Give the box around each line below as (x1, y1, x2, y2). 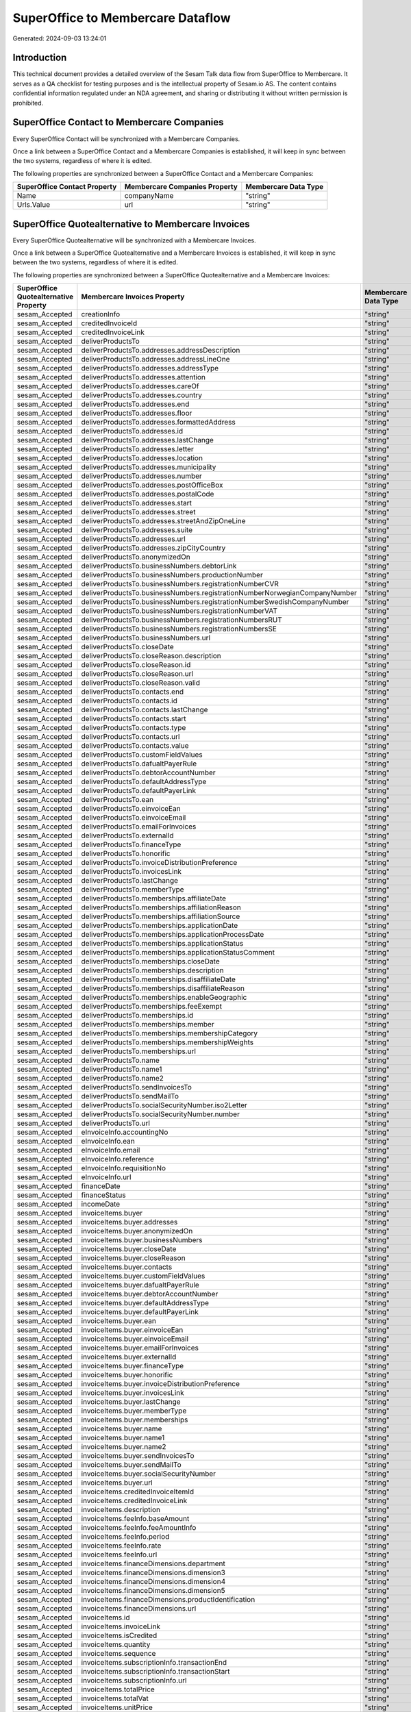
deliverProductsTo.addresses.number (81, 471, 202, 481)
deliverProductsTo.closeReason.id (81, 660, 191, 670)
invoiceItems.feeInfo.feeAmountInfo (81, 1523, 197, 1533)
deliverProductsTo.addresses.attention (81, 373, 206, 382)
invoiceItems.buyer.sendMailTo (81, 1460, 182, 1470)
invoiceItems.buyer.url (81, 1478, 153, 1487)
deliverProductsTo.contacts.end (81, 687, 184, 696)
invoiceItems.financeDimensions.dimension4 (81, 1577, 226, 1587)
